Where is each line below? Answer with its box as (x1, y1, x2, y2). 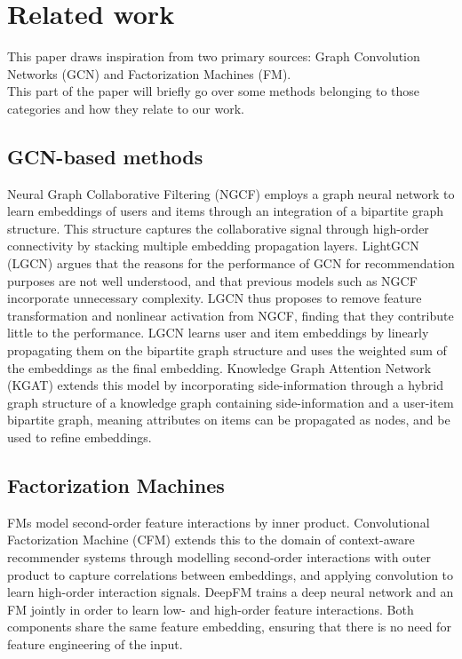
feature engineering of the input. (7, 634, 183, 653)
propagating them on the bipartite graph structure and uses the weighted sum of (7, 341, 447, 360)
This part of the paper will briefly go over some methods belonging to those (7, 82, 420, 100)
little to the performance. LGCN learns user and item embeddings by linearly (7, 323, 429, 342)
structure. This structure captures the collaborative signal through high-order (7, 218, 429, 237)
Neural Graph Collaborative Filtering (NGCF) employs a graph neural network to (7, 184, 455, 202)
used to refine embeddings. (7, 428, 152, 447)
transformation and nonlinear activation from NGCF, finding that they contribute (7, 306, 454, 324)
